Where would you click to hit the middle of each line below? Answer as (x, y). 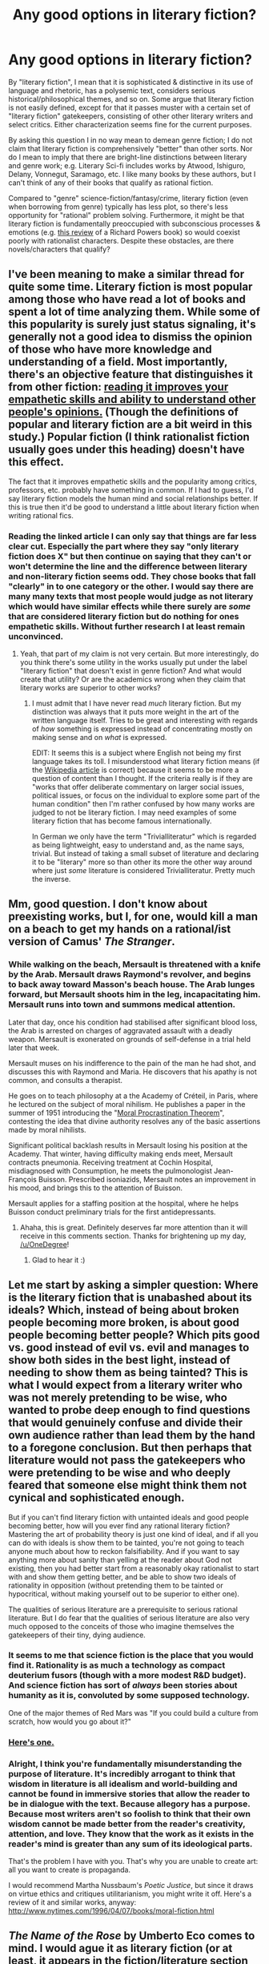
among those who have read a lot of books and (127, 299)
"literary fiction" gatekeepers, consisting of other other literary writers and (131, 116)
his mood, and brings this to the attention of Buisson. (95, 1188)
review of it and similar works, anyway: (72, 1902)
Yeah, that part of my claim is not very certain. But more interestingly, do (139, 654)
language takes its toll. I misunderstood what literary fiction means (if (146, 762)
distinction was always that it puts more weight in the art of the (135, 712)
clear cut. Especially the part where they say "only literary (124, 546)
